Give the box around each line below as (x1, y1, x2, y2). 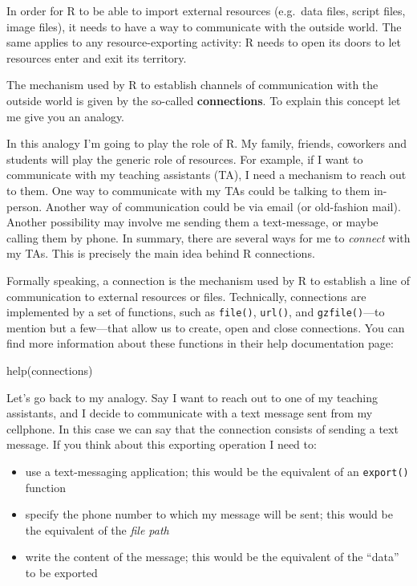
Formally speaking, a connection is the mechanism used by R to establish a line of (6, 271, 410, 288)
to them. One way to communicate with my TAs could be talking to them (6, 181, 370, 198)
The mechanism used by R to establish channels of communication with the (6, 76, 379, 93)
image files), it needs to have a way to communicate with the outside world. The (6, 18, 402, 35)
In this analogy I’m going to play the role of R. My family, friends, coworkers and (6, 135, 407, 152)
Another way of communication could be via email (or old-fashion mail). (45, 197, 401, 214)
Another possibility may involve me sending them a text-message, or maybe (6, 214, 379, 230)
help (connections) (6, 361, 93, 378)
